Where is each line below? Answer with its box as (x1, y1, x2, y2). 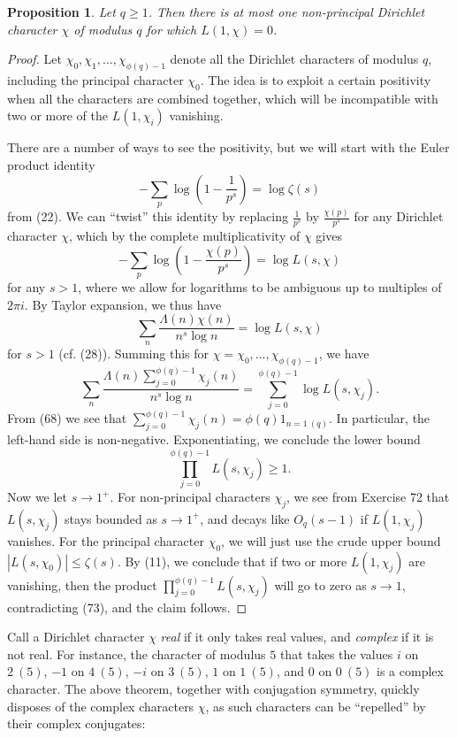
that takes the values (279, 644, 393, 663)
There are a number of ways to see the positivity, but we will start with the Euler (7, 138, 450, 157)
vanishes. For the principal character (7, 531, 204, 550)
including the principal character (7, 71, 184, 89)
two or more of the (7, 106, 109, 125)
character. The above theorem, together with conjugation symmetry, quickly (7, 679, 420, 697)
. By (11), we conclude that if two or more (117, 551, 347, 570)
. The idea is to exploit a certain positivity (200, 71, 431, 89)
